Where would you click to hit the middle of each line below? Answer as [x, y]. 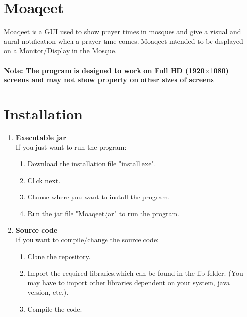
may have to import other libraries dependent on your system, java [128, 282]
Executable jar [41, 137]
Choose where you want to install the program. [99, 197]
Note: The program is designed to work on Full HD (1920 [104, 70]
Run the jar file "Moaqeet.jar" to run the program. [103, 213]
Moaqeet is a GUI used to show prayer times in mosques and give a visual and [123, 31]
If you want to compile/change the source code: [87, 239]
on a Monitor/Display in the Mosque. [61, 51]
